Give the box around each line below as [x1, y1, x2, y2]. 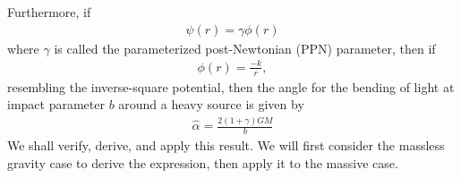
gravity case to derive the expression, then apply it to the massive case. [7, 153, 398, 172]
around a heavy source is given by [118, 95, 304, 114]
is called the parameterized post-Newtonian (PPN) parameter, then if [54, 38, 436, 57]
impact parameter [7, 95, 105, 114]
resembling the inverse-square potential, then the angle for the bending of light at [7, 77, 455, 96]
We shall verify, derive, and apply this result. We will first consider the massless [7, 135, 445, 154]
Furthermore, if [7, 3, 91, 21]
